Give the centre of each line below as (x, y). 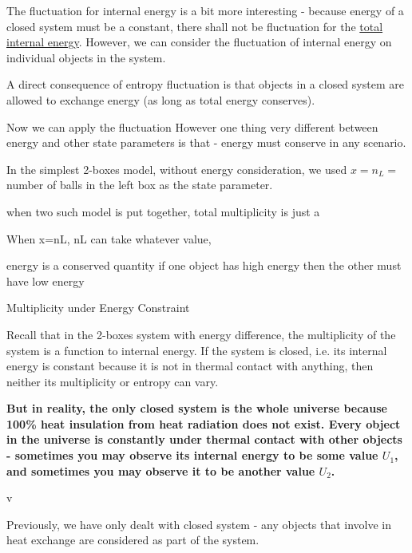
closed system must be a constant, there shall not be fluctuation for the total (195, 26)
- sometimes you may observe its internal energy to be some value (192, 455)
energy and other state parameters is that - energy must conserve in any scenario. (206, 142)
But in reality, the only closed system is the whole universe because (197, 408)
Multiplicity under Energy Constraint (98, 308)
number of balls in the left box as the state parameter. (140, 185)
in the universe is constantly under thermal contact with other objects (204, 439)
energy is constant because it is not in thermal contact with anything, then (190, 366)
